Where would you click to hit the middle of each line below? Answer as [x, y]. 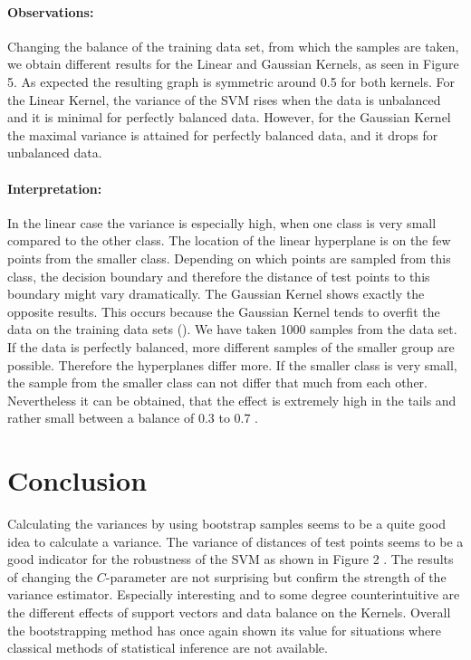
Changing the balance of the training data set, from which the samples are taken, [233, 46]
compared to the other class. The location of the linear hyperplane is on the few [229, 240]
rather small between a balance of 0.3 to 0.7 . [133, 418]
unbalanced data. [55, 153]
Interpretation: [55, 188]
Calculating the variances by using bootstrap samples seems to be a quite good [226, 523]
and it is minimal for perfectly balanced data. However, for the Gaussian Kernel [229, 117]
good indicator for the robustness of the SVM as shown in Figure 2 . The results [231, 559]
